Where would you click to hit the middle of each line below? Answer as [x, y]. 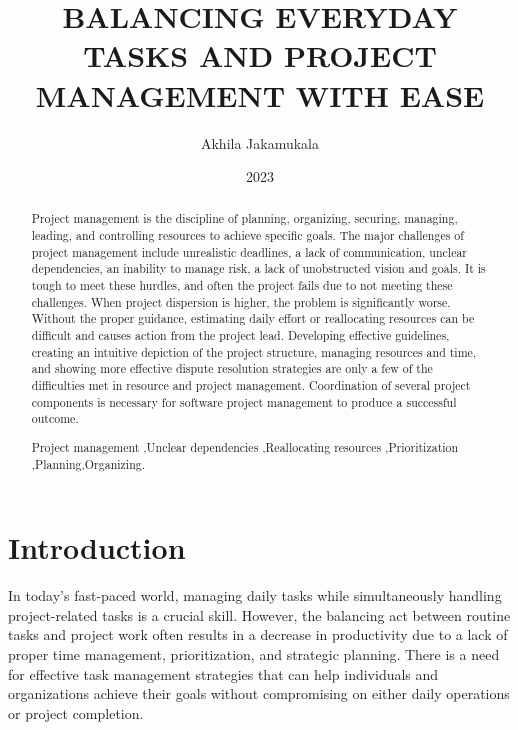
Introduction [97, 547]
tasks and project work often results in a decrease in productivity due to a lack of [258, 634]
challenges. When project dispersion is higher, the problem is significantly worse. [241, 301]
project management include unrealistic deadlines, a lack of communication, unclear [249, 251]
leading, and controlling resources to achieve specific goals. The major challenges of [247, 235]
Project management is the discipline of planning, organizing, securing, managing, [244, 218]
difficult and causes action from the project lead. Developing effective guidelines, [240, 335]
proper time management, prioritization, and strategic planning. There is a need [254, 653]
